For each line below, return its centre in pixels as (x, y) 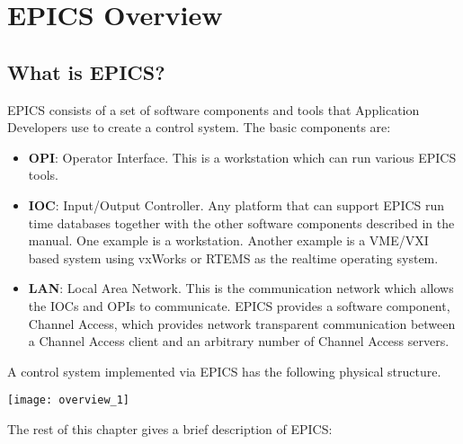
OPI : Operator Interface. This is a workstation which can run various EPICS (242, 157)
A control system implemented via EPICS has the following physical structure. (224, 371)
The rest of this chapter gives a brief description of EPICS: (170, 428)
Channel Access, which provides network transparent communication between (242, 323)
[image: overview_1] (69, 400)
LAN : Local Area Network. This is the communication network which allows (241, 288)
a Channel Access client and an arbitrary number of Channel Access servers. (239, 341)
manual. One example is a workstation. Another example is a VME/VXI (228, 240)
